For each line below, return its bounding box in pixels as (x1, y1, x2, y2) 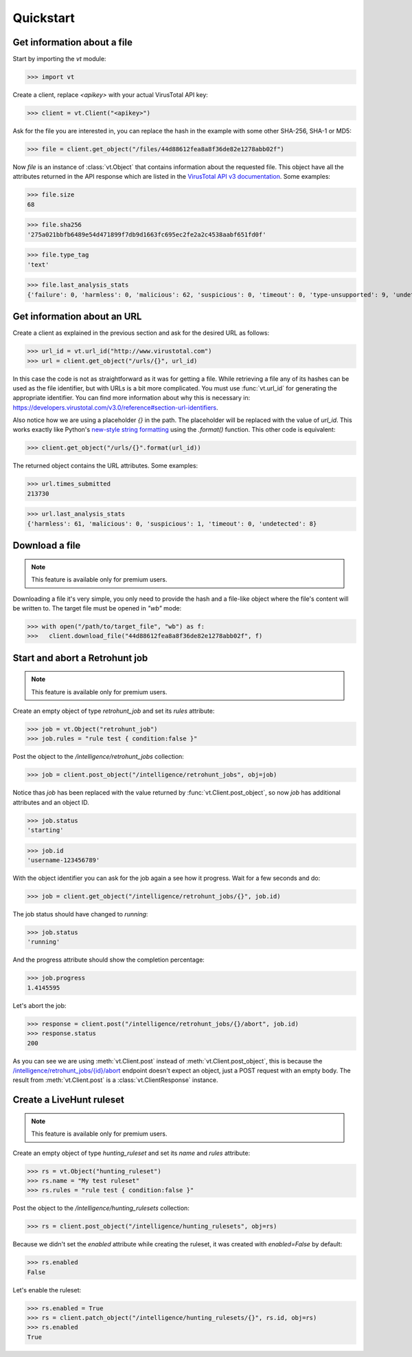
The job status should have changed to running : (12, 910, 148, 918)
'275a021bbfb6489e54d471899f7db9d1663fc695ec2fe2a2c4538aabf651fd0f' (27, 230, 266, 239)
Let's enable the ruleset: (12, 1286, 82, 1294)
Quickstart (12, 10, 76, 25)
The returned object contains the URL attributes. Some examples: (12, 461, 198, 470)
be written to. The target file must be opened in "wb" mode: (12, 604, 182, 612)
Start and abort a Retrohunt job (12, 652, 148, 663)
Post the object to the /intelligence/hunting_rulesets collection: (12, 1204, 190, 1213)
